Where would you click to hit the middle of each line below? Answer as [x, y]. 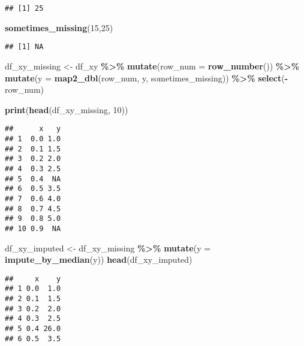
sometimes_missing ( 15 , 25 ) [59, 27]
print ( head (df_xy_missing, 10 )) [67, 109]
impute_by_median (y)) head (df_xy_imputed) [99, 259]
